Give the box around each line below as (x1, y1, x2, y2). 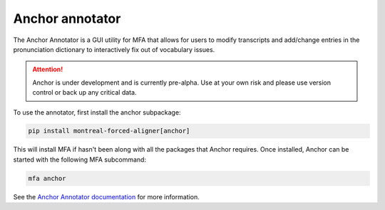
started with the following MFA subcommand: (13, 155, 146, 164)
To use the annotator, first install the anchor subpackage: (13, 107, 181, 117)
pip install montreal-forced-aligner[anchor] (28, 127, 190, 135)
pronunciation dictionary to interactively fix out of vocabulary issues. (13, 45, 215, 53)
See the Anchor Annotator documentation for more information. (13, 192, 200, 201)
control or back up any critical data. (32, 88, 137, 97)
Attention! (32, 65, 63, 74)
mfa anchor (28, 174, 66, 182)
